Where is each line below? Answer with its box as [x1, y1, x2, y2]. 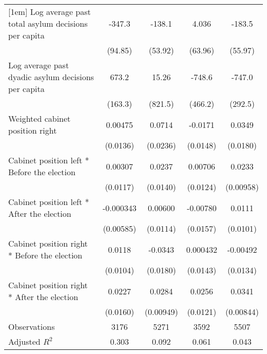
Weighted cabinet [8, 113, 71, 124]
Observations [8, 321, 55, 332]
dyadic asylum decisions [8, 71, 94, 83]
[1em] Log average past [8, 6, 91, 17]
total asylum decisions [8, 17, 88, 29]
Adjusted [8, 336, 41, 347]
